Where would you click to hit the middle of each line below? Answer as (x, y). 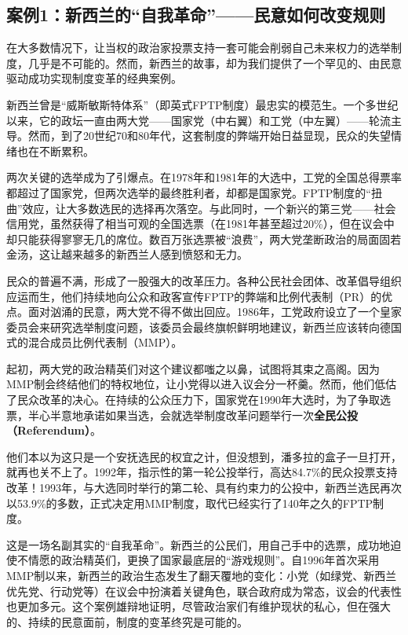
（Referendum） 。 (54, 430)
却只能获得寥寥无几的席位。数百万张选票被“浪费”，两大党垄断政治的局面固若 (204, 239)
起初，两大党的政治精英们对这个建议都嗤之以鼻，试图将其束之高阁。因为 (193, 368)
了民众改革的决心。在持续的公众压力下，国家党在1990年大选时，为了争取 (193, 400)
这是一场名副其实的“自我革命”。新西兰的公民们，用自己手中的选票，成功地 (199, 544)
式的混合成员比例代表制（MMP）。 (95, 342)
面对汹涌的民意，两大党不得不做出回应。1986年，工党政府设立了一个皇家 (215, 312)
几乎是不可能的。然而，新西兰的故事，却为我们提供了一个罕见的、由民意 (215, 62)
